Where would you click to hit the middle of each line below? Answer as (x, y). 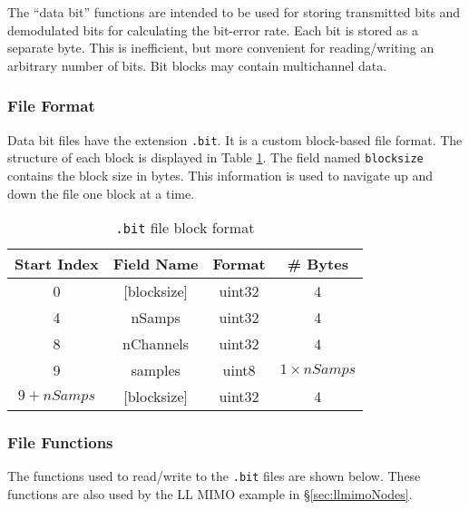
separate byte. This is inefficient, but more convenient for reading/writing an (221, 48)
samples (156, 370)
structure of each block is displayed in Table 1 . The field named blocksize (215, 157)
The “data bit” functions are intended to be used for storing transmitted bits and (234, 12)
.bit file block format (185, 228)
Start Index (57, 264)
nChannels (156, 344)
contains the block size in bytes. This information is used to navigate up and (220, 175)
